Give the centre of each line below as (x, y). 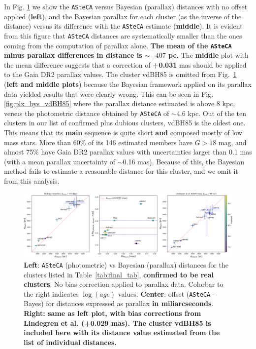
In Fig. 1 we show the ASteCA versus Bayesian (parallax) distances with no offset (126, 6)
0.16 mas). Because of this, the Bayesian (183, 161)
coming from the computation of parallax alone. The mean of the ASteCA (118, 45)
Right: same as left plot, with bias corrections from (112, 313)
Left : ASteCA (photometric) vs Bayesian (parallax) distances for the (126, 264)
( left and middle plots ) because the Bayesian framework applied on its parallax (128, 84)
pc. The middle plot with (208, 55)
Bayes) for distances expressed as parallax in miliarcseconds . (119, 303)
